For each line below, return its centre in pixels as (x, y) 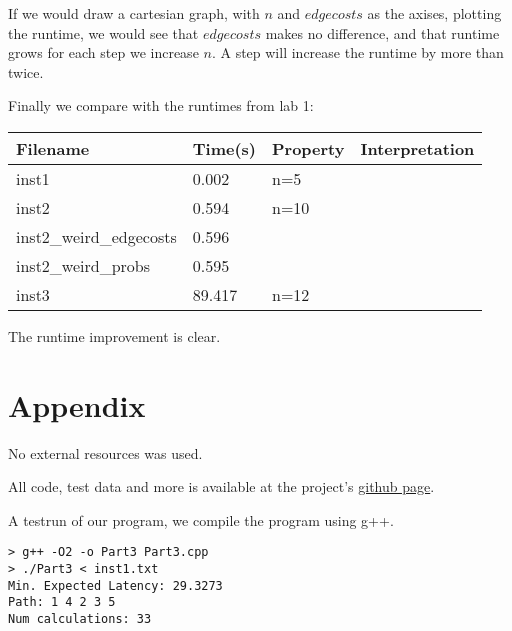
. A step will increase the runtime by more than (357, 52)
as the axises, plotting (434, 13)
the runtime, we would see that (103, 32)
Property (308, 148)
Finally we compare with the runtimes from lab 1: (161, 105)
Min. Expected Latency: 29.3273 (115, 585)
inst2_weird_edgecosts (96, 236)
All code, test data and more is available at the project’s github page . (221, 486)
